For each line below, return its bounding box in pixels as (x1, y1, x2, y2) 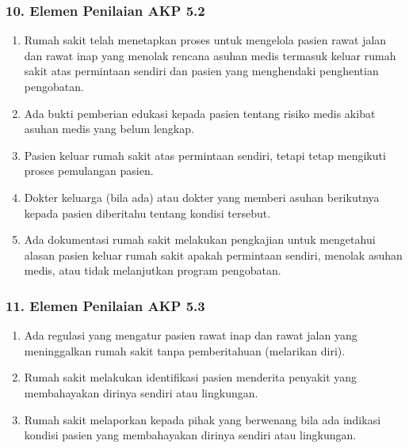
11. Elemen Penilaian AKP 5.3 (6, 295, 205, 315)
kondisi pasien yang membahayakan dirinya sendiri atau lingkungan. (24, 427, 357, 443)
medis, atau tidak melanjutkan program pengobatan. (24, 262, 281, 279)
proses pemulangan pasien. (24, 162, 154, 179)
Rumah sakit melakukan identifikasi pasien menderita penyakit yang (24, 369, 357, 385)
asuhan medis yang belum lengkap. (24, 120, 194, 137)
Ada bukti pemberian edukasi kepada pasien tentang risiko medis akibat (24, 104, 376, 121)
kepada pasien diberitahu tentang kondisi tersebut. (24, 204, 271, 221)
